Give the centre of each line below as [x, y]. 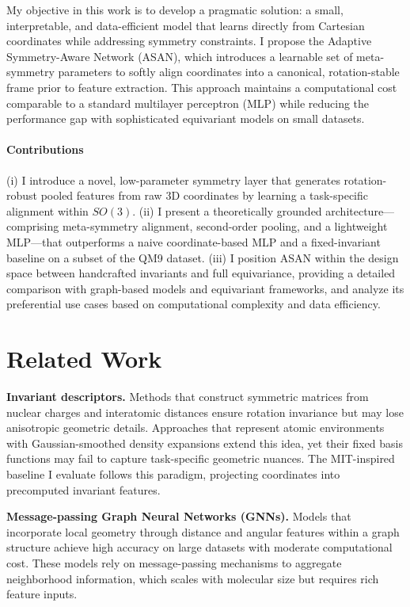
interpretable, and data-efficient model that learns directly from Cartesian [186, 25]
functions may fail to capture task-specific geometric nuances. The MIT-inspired [201, 458]
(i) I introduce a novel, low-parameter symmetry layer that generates [173, 179]
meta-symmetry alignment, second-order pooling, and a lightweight [225, 226]
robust [22, 195]
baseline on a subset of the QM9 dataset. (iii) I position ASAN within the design [203, 257]
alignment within [47, 210]
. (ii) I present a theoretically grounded [227, 210]
